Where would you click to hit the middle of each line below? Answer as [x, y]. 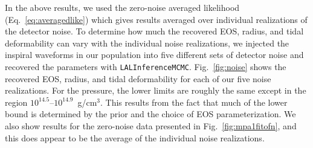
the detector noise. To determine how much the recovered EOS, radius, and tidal [154, 31]
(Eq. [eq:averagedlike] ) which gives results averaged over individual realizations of [156, 19]
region [16, 102]
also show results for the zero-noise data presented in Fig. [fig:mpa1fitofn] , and [151, 126]
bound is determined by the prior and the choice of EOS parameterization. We [150, 114]
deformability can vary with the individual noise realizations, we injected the [147, 43]
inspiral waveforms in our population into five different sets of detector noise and [154, 55]
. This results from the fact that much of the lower [194, 102]
